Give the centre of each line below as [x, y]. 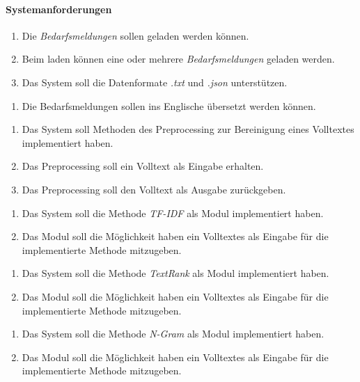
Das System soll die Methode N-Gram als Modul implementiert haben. [173, 334]
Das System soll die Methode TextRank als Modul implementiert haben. [175, 273]
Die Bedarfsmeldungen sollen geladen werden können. [135, 35]
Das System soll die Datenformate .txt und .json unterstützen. [155, 82]
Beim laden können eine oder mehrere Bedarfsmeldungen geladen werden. [178, 59]
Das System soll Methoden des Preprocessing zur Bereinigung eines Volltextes [188, 129]
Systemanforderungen [59, 9]
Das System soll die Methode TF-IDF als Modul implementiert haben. [173, 213]
